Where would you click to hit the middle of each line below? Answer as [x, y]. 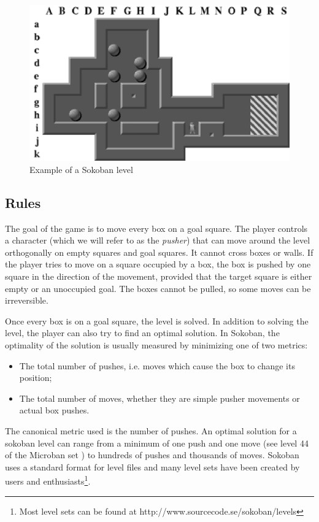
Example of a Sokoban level [81, 169]
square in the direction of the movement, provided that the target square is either [159, 276]
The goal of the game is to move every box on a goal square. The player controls [156, 228]
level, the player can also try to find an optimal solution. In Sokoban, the [142, 333]
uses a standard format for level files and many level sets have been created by [152, 466]
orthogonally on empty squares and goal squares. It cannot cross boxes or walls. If [159, 252]
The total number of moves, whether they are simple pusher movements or [159, 398]
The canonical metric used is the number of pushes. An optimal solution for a [151, 430]
